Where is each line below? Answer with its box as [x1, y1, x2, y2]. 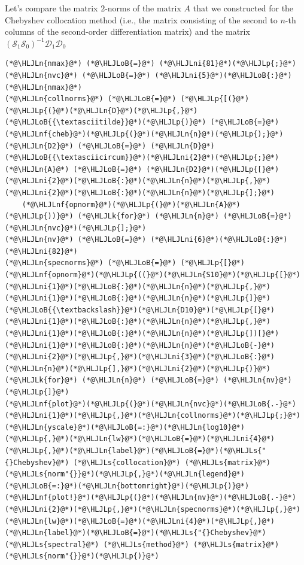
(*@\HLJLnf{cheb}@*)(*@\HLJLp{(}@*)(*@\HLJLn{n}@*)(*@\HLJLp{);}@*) [5, 129, 284, 138]
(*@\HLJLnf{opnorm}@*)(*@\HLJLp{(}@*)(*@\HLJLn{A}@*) [22, 200, 241, 209]
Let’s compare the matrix [5, 2, 98, 14]
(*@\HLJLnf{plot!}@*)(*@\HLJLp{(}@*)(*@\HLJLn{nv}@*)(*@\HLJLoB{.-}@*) [5, 493, 296, 502]
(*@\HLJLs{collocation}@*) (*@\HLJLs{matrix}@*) [73, 458, 270, 467]
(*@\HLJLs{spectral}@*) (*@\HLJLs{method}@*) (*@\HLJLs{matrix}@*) [5, 540, 279, 549]
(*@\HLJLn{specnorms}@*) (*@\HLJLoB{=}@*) [5, 259, 177, 268]
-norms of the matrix [105, 2, 181, 14]
